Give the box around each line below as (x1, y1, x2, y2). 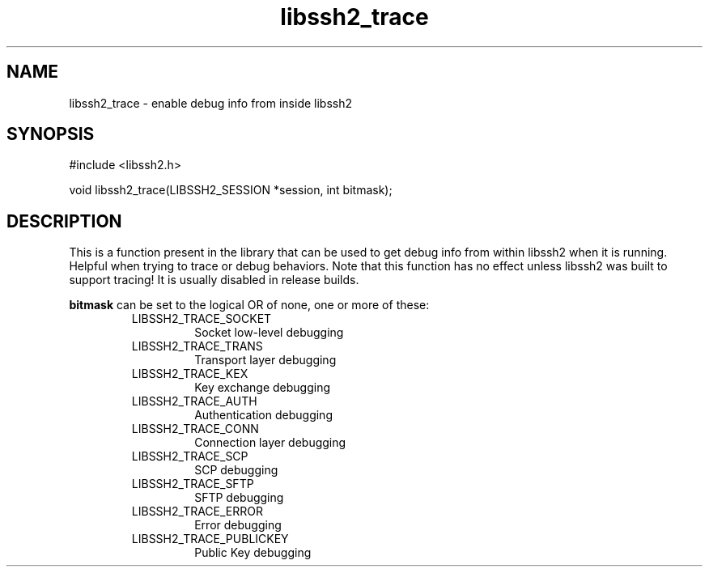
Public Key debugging (194, 545, 312, 560)
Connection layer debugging (194, 435, 346, 450)
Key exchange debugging (194, 380, 331, 395)
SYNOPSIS (6, 124, 95, 145)
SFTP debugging (194, 490, 284, 505)
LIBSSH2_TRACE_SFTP (131, 477, 254, 491)
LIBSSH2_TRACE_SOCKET (131, 312, 272, 326)
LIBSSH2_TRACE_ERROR (131, 504, 264, 519)
